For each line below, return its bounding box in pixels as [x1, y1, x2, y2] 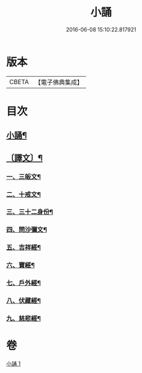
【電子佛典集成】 [34, 78, 83, 86]
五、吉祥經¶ [6, 243, 41, 251]
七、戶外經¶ [6, 279, 41, 287]
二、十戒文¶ [6, 190, 41, 198]
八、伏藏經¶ [6, 297, 41, 305]
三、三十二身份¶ [6, 208, 54, 216]
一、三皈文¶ [6, 172, 41, 181]
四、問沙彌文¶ [6, 225, 47, 234]
